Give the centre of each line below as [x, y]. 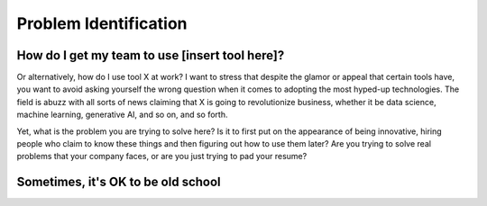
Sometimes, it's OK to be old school [119, 182]
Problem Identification [102, 23]
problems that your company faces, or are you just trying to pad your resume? [162, 157]
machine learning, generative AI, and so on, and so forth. [122, 115]
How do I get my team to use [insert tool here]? [151, 55]
